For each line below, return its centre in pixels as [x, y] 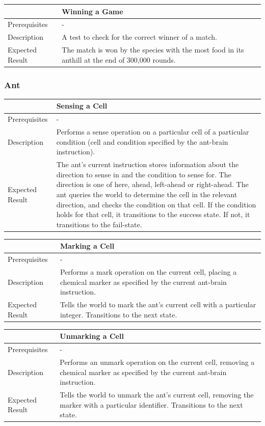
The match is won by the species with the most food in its [153, 50]
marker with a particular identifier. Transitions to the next [151, 404]
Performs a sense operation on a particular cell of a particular [153, 132]
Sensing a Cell [82, 106]
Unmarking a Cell [92, 336]
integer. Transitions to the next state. [118, 314]
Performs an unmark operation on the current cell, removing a [157, 362]
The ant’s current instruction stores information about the [148, 164]
